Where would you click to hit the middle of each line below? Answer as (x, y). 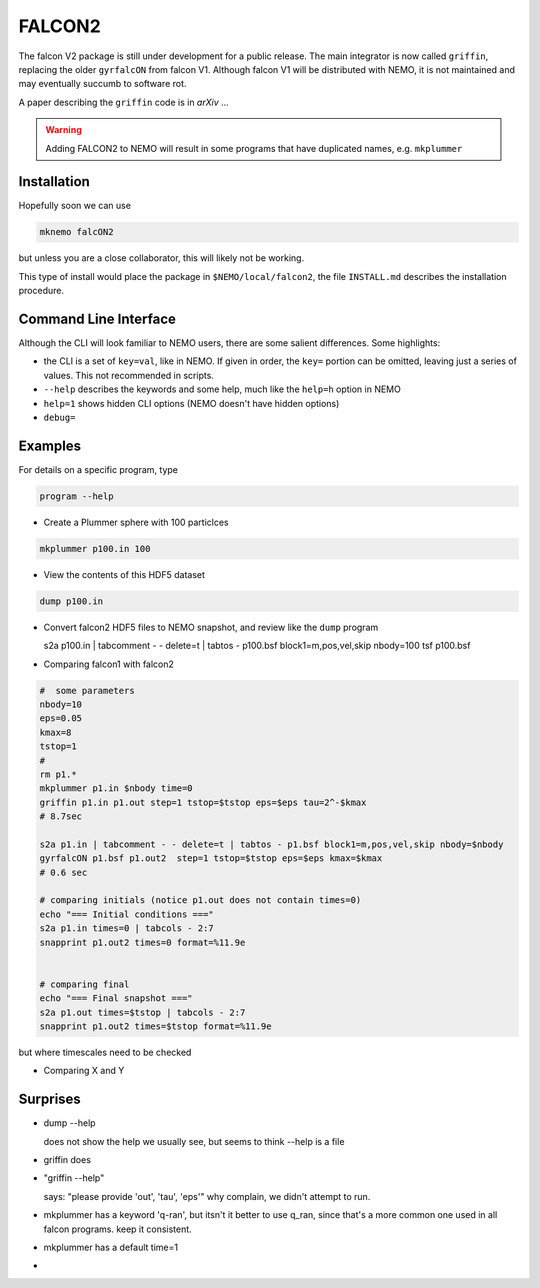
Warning (63, 130)
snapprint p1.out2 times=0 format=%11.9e (142, 942)
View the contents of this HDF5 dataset (124, 574)
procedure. (41, 291)
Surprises (50, 1099)
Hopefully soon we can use (75, 206)
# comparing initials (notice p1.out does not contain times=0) (200, 900)
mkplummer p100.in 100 (95, 548)
